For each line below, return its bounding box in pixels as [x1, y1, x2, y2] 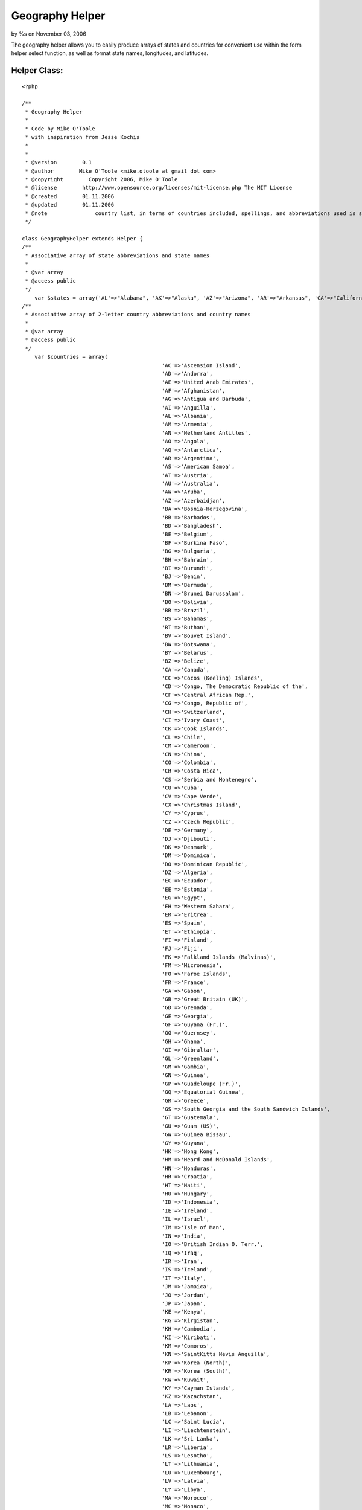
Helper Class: [11, 65, 63, 75]
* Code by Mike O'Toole [25, 125, 95, 132]
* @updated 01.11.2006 [25, 201, 115, 208]
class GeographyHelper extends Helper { [22, 235, 143, 242]
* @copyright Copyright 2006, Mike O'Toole [25, 176, 178, 183]
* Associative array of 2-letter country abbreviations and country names [25, 311, 251, 318]
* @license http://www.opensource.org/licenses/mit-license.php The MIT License [25, 184, 293, 191]
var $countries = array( [34, 353, 108, 361]
